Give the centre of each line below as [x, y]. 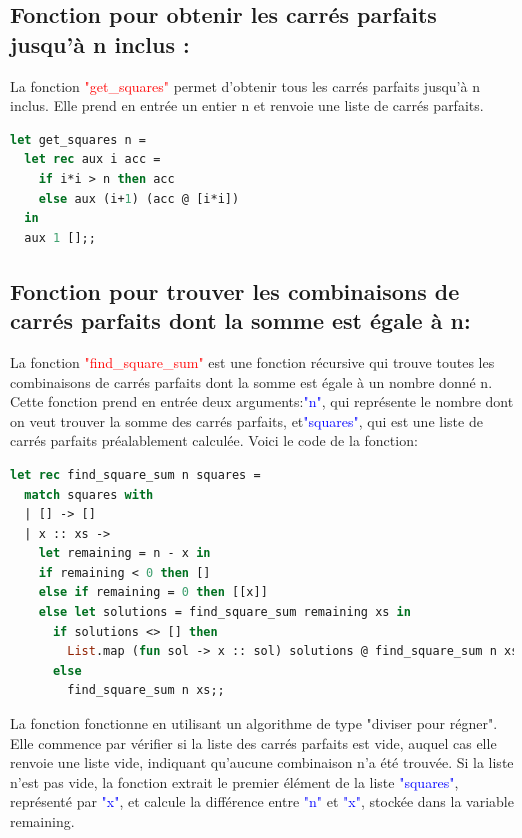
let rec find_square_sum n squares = [135, 474]
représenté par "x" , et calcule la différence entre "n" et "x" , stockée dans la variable [262, 801]
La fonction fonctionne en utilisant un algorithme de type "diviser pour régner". [254, 723]
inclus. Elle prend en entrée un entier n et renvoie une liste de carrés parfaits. [247, 105]
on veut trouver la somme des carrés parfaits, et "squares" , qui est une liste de [246, 420]
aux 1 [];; [60, 237]
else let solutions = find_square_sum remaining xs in [224, 612]
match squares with [89, 494]
